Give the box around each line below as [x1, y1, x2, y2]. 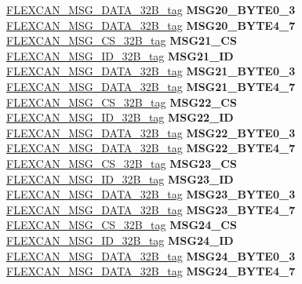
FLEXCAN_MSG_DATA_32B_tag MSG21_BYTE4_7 [6, 78, 296, 94]
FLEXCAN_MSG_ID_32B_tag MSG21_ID [6, 47, 234, 64]
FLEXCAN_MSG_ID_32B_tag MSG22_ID [6, 109, 234, 126]
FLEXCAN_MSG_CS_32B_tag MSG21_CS [6, 32, 237, 49]
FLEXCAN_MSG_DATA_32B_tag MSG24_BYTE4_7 [6, 263, 296, 279]
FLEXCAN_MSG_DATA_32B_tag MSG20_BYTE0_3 [6, 2, 296, 17]
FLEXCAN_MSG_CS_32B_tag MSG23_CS [6, 155, 237, 171]
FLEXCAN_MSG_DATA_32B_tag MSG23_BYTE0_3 [6, 186, 296, 202]
